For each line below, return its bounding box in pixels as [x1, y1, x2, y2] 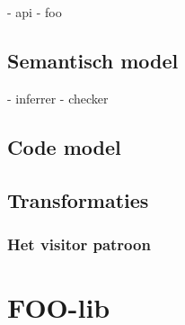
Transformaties [7, 185, 149, 213]
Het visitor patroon [7, 232, 151, 255]
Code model [7, 132, 121, 160]
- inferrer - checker [7, 88, 109, 107]
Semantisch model [7, 46, 179, 74]
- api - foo [7, 3, 62, 21]
